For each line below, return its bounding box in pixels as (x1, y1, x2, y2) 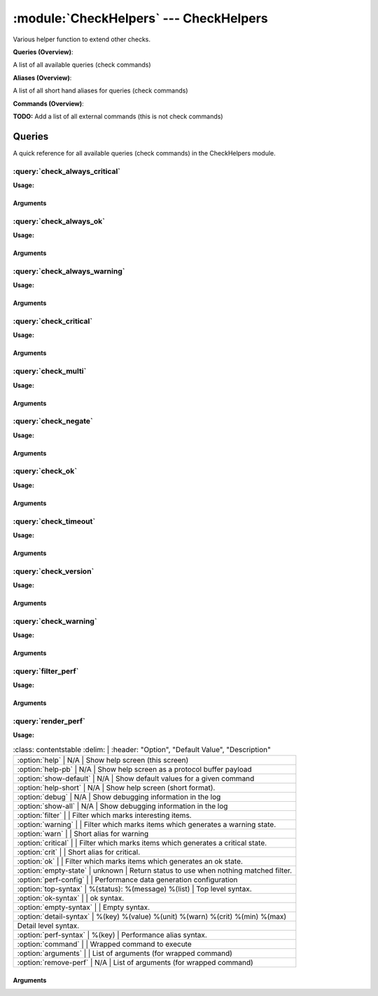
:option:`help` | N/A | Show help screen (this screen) (17, 756, 189, 765)
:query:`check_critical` (13, 316, 93, 326)
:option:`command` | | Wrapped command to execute (17, 939, 192, 949)
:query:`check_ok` (13, 466, 77, 476)
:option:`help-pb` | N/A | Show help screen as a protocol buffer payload (17, 765, 252, 775)
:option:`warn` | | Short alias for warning (17, 829, 149, 839)
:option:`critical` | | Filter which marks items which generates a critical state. (17, 838, 267, 848)
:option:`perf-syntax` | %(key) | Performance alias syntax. (17, 930, 208, 940)
